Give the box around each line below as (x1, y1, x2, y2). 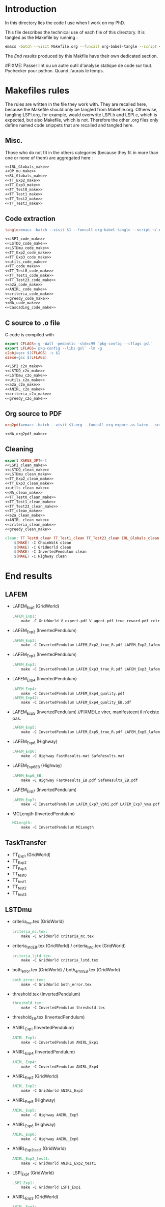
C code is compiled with (5, 331, 54, 338)
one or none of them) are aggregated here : (5, 155, 93, 160)
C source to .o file (5, 318, 60, 327)
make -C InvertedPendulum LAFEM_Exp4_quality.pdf (21, 691, 125, 696)
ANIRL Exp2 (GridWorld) (12, 1073, 59, 1080)
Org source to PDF (5, 410, 62, 418)
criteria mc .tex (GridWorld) (12, 919, 64, 926)
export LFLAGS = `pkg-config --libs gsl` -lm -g (5, 346, 102, 350)
